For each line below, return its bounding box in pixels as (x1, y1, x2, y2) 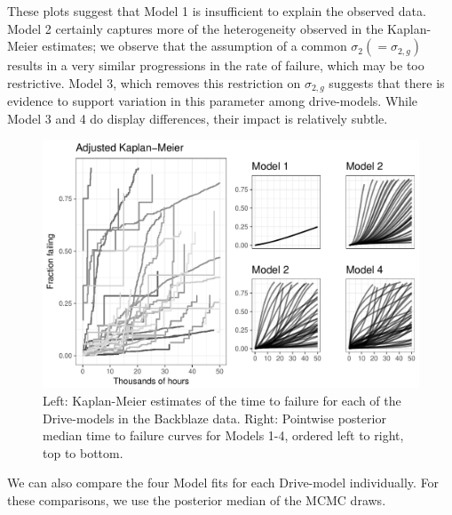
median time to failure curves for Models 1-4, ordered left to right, (43, 426, 404, 445)
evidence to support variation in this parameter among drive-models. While (7, 92, 418, 110)
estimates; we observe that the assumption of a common (42, 36, 347, 55)
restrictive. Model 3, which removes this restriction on (7, 73, 301, 92)
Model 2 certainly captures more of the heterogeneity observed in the (7, 19, 384, 37)
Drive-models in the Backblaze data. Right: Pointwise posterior (43, 408, 386, 427)
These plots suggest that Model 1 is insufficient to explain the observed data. (7, 2, 426, 20)
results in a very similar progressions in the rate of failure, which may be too (7, 56, 424, 75)
